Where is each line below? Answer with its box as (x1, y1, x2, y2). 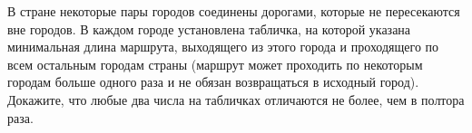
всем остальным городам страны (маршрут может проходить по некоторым (7, 54, 423, 73)
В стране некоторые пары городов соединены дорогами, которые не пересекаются (7, 2, 460, 20)
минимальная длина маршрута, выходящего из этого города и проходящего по (7, 37, 439, 56)
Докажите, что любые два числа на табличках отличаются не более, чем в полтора (7, 90, 465, 109)
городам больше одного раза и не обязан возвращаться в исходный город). (7, 72, 419, 91)
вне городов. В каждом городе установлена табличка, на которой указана (7, 19, 411, 38)
